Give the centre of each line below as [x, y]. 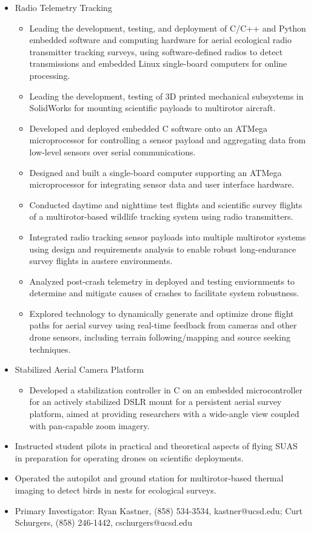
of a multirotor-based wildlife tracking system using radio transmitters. [161, 216]
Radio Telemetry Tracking [63, 7]
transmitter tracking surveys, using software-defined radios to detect [156, 51]
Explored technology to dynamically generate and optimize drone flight [162, 313]
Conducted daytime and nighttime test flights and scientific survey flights [166, 204]
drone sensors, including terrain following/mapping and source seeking [160, 337]
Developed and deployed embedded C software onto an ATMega [148, 128]
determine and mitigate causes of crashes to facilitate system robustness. [164, 293]
